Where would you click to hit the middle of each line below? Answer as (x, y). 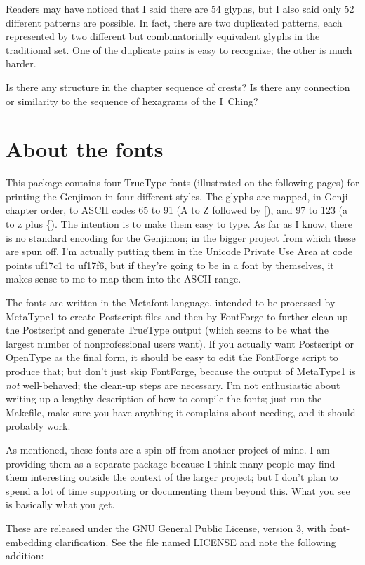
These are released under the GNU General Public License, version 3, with (166, 527)
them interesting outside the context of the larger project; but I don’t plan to (172, 477)
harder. (21, 63)
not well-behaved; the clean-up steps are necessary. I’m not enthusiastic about (173, 384)
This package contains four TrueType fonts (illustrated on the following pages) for (182, 183)
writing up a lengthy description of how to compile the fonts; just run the (164, 399)
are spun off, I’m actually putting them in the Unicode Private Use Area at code (179, 251)
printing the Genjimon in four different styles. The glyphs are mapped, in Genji (177, 196)
